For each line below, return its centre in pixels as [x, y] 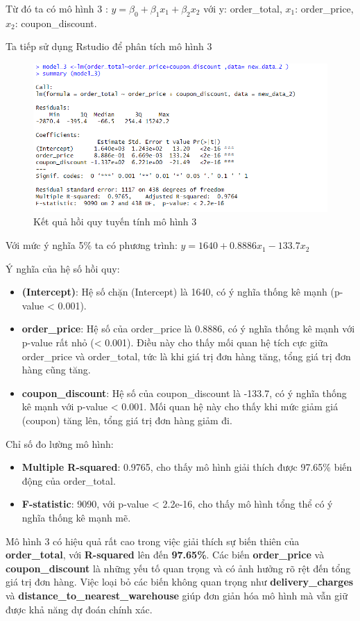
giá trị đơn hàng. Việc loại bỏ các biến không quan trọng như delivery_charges [180, 582]
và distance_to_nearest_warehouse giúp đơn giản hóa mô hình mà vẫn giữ [177, 595]
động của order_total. [69, 480]
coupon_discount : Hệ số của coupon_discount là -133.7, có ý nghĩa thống [184, 393]
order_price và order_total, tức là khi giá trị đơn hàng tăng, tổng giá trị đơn [186, 356]
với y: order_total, [243, 8]
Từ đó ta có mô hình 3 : [57, 8]
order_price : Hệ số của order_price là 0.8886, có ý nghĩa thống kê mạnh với [188, 329]
